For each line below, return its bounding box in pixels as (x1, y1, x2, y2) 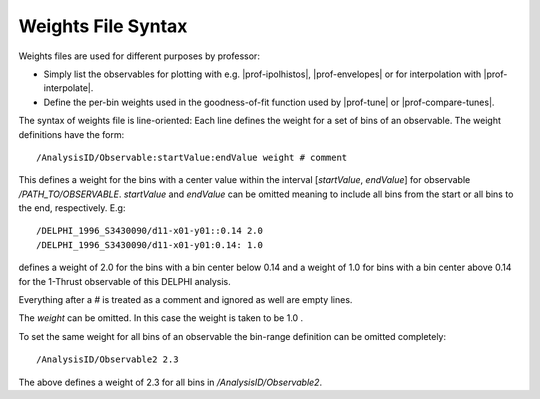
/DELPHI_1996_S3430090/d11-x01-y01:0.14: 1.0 (36, 239, 264, 250)
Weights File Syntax (18, 15, 188, 37)
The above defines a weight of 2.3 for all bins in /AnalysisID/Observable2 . (18, 376, 323, 388)
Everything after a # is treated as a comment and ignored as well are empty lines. (18, 294, 353, 306)
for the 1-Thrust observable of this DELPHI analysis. (18, 275, 232, 287)
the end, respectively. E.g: (18, 202, 126, 214)
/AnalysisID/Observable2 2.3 (36, 354, 179, 365)
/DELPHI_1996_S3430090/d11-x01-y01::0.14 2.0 (36, 225, 264, 237)
